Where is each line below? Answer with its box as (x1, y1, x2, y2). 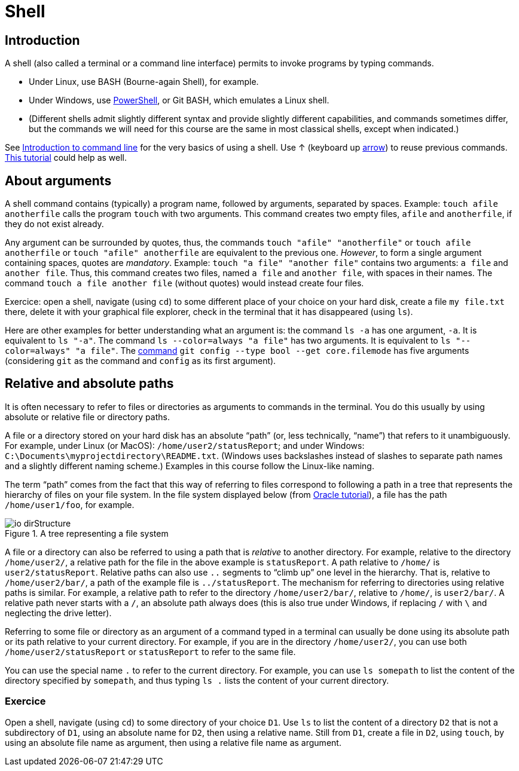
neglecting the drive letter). (5, 607, 112, 618)
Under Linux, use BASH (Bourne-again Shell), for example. (29, 77, 259, 87)
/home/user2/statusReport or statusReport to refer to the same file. (5, 646, 296, 657)
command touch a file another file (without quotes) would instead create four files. (5, 278, 364, 289)
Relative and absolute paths (5, 376, 174, 391)
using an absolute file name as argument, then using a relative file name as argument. (5, 737, 341, 748)
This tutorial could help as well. (5, 152, 127, 163)
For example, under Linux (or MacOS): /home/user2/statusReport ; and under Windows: (5, 440, 365, 451)
